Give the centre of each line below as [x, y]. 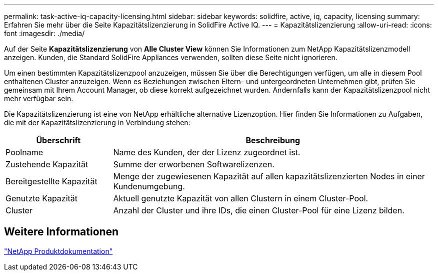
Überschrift [58, 140]
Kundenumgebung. [149, 186]
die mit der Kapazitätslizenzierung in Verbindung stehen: [97, 122]
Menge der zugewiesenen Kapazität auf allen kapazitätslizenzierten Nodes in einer [269, 176]
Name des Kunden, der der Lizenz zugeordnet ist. [207, 152]
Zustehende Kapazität [47, 164]
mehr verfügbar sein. [39, 98]
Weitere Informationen [61, 232]
